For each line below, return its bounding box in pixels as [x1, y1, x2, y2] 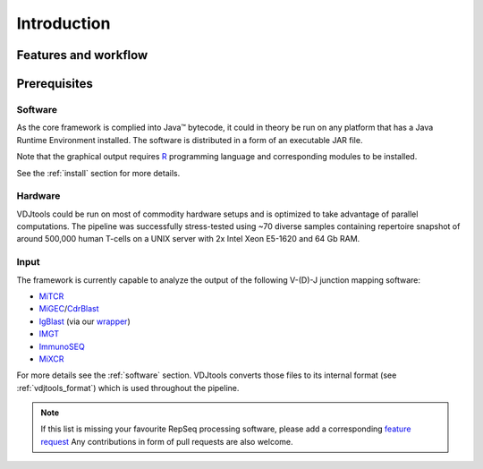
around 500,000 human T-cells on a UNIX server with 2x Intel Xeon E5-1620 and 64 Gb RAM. [16, 234, 360, 244]
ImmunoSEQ [38, 341, 85, 352]
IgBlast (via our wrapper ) [38, 316, 131, 327]
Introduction [16, 13, 111, 33]
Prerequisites [16, 76, 93, 91]
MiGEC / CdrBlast [38, 303, 99, 314]
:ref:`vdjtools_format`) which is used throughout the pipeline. [16, 382, 240, 393]
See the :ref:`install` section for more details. [16, 167, 181, 178]
